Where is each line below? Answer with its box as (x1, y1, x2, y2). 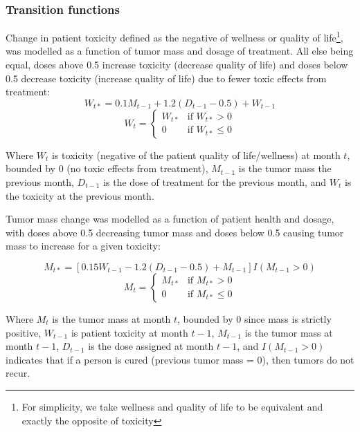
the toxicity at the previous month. (6, 188, 154, 203)
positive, (6, 325, 42, 339)
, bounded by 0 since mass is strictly (177, 312, 332, 326)
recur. (6, 366, 30, 380)
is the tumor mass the (238, 161, 332, 176)
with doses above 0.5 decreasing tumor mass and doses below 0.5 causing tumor (6, 225, 344, 239)
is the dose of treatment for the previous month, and (103, 175, 327, 189)
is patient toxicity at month (71, 325, 188, 339)
